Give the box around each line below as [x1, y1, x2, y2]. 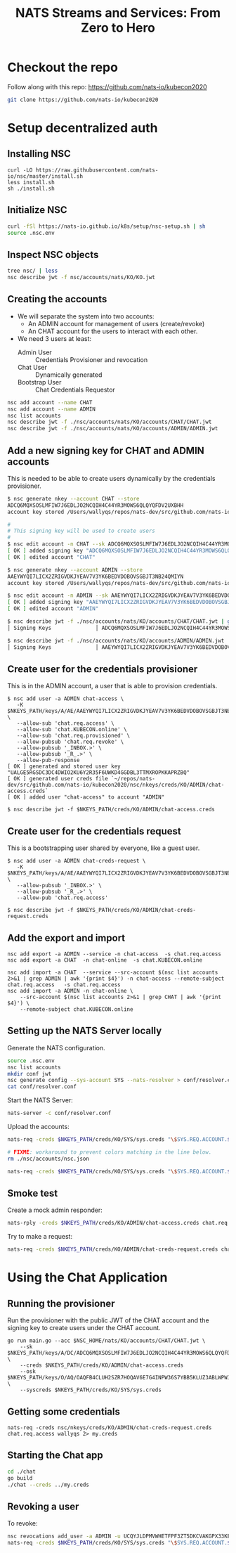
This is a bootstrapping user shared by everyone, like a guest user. [7, 844, 200, 852]
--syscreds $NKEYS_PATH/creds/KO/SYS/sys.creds [20, 1386, 162, 1393]
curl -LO [7, 167, 33, 174]
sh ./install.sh [7, 185, 55, 192]
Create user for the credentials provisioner [7, 663, 198, 675]
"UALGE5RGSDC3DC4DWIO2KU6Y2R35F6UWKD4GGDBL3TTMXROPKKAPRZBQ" [7, 769, 190, 776]
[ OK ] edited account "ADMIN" [7, 605, 99, 612]
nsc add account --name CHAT [7, 399, 93, 406]
